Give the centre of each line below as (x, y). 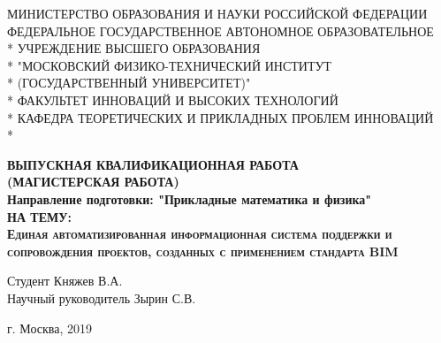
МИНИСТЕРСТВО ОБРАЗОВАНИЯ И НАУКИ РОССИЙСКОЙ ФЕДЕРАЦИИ (217, 13)
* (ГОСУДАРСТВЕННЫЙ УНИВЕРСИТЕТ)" (129, 83)
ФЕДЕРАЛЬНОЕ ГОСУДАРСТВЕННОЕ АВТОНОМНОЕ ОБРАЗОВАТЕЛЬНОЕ (220, 30)
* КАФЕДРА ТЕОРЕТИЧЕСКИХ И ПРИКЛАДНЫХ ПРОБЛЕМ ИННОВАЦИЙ (220, 117)
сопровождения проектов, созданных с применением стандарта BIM (203, 251)
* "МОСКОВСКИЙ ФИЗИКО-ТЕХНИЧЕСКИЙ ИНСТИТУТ (169, 65)
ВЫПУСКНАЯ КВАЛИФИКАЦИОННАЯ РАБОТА (153, 164)
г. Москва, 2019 (49, 328)
